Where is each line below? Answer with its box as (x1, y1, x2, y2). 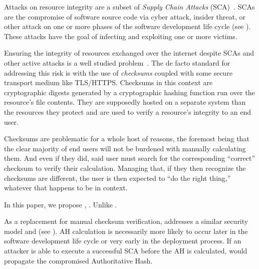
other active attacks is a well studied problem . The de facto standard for (4, 57, 230, 68)
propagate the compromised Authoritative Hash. (4, 255, 153, 265)
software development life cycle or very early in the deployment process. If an (4, 235, 241, 246)
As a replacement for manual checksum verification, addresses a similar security (4, 216, 248, 226)
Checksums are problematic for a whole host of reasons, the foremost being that (4, 133, 249, 144)
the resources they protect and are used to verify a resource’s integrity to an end (4, 106, 251, 117)
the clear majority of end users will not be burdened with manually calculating (4, 143, 246, 153)
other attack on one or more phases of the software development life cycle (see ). (4, 21, 251, 32)
